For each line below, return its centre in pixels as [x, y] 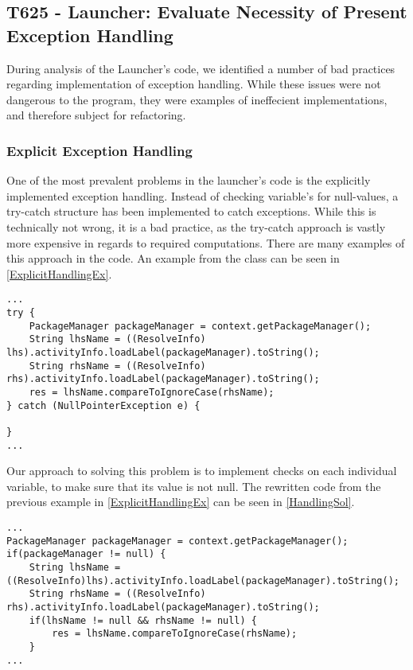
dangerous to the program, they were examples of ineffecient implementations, [197, 99]
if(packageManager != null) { [86, 554]
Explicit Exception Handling [99, 150]
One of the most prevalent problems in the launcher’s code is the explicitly [189, 180]
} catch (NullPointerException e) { [103, 405]
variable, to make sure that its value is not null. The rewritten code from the [194, 486]
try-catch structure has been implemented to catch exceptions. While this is [191, 211]
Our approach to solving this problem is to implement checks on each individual [202, 471]
